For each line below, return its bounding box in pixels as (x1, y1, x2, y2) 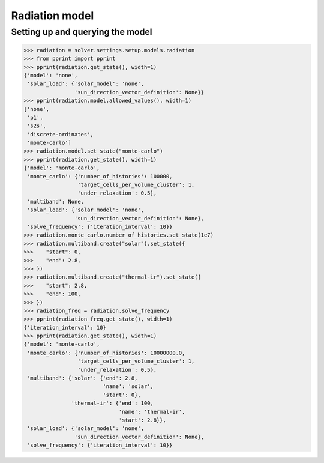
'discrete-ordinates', (27, 131, 94, 138)
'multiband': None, (27, 198, 84, 205)
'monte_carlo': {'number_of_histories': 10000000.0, (27, 349, 185, 356)
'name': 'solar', (103, 383, 154, 390)
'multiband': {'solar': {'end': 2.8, (27, 375, 138, 381)
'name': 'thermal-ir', (118, 408, 185, 415)
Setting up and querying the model (11, 26, 152, 37)
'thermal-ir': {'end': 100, (71, 400, 154, 407)
